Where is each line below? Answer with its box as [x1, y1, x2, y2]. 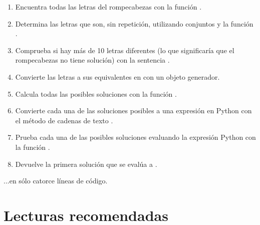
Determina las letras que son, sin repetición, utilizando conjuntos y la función [15, 18, 253, 29]
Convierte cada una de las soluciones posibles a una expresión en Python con [15, 105, 252, 116]
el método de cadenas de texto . [15, 115, 113, 125]
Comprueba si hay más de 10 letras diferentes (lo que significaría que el [15, 45, 234, 55]
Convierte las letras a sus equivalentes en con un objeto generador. [15, 71, 220, 82]
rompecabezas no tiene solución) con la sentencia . [15, 55, 170, 65]
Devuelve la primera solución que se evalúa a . [15, 158, 157, 169]
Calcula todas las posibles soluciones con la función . [15, 88, 177, 99]
